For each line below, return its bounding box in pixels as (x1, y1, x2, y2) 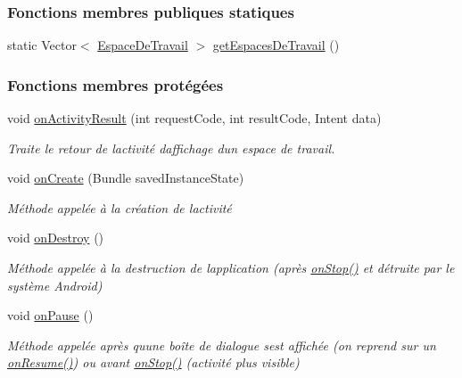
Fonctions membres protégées (7, 73, 224, 95)
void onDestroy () (7, 228, 104, 247)
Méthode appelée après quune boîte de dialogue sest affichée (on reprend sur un (7, 335, 436, 354)
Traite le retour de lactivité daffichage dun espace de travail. (7, 138, 335, 157)
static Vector (7, 36, 77, 54)
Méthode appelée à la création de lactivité (7, 198, 232, 217)
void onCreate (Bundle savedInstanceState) (7, 168, 244, 187)
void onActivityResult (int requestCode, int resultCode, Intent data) (7, 109, 382, 127)
